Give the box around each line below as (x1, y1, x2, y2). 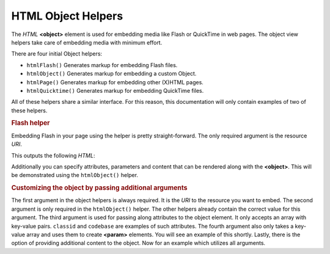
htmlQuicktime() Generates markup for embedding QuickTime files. (26, 87, 204, 94)
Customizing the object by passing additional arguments (11, 184, 188, 192)
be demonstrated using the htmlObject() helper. (11, 172, 139, 179)
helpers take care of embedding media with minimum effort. (11, 38, 163, 46)
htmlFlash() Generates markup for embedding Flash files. (26, 61, 178, 68)
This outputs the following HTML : (11, 151, 95, 159)
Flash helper (11, 119, 50, 128)
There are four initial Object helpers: (11, 50, 103, 57)
